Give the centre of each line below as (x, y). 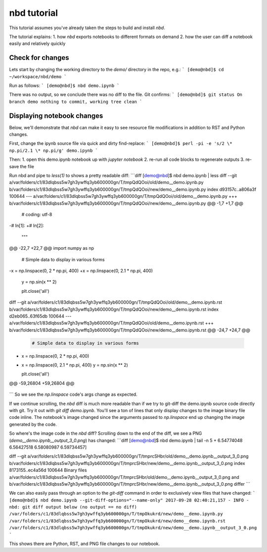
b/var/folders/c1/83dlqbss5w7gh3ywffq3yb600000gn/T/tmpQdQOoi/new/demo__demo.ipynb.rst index (114, 309)
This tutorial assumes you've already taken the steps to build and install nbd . (87, 28)
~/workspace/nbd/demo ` (38, 76)
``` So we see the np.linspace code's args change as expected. (73, 394)
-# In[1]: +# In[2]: (27, 226)
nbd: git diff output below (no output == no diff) (73, 507)
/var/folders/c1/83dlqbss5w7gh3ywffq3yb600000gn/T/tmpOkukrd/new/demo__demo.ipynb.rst (117, 521)
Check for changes (39, 58)
